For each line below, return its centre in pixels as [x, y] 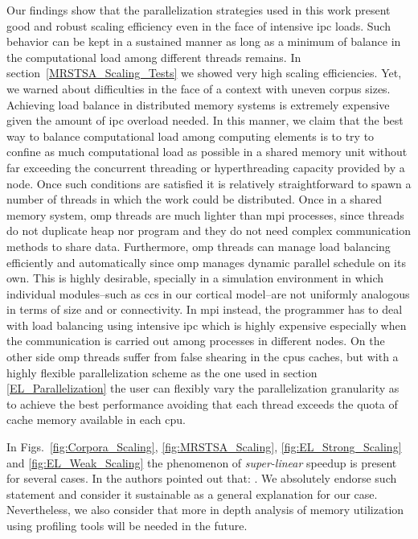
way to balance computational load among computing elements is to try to [191, 136]
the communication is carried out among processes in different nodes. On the [196, 341]
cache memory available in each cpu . [96, 420]
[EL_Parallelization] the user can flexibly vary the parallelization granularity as [203, 388]
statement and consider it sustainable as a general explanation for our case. [192, 494]
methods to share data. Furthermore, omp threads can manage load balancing [199, 246]
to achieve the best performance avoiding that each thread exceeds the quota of [202, 403]
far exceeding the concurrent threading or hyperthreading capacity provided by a [206, 167]
